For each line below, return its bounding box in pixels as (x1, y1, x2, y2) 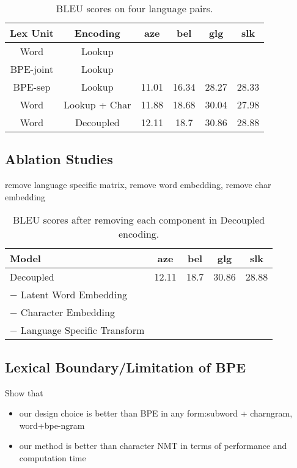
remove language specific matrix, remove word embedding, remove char (5, 178, 271, 191)
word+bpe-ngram (19, 418, 85, 431)
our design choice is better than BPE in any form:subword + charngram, (19, 407, 293, 420)
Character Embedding (20, 305, 115, 320)
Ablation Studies (5, 149, 113, 168)
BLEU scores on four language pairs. (56, 1, 213, 15)
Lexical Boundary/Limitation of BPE (5, 357, 246, 376)
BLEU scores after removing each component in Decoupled (12, 213, 265, 227)
